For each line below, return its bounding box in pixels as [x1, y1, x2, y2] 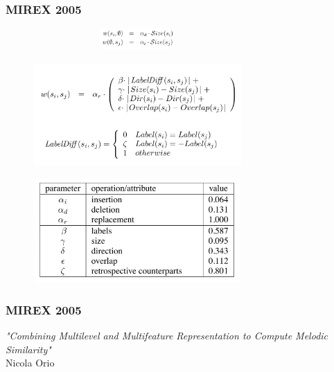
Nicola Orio [6, 355, 55, 370]
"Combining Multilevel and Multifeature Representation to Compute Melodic [6, 328, 328, 343]
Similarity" [6, 342, 51, 356]
